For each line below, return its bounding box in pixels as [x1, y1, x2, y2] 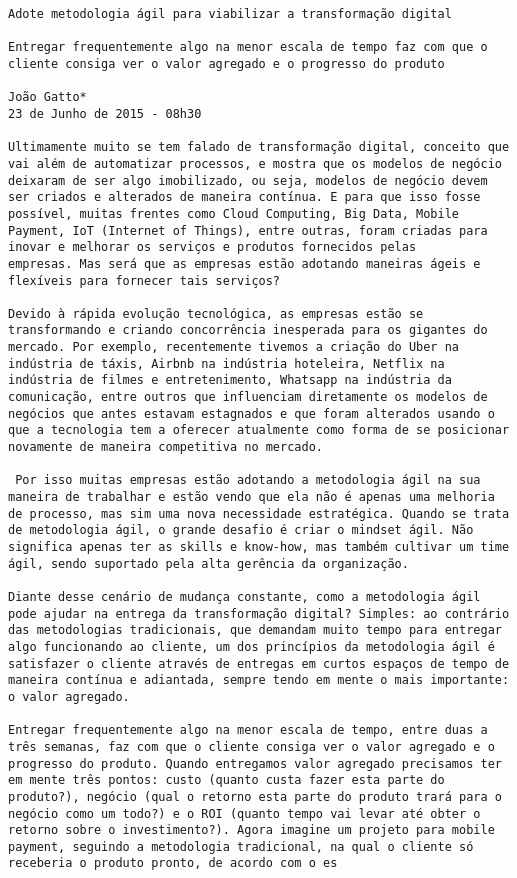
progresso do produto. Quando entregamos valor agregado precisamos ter [8, 756, 502, 771]
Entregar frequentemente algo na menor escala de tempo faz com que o [8, 40, 488, 55]
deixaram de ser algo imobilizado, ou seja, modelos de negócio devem [8, 173, 488, 188]
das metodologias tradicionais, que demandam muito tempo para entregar [8, 623, 502, 638]
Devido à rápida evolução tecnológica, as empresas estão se [8, 306, 424, 321]
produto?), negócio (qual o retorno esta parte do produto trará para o [8, 789, 502, 804]
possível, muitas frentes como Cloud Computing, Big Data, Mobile [8, 206, 460, 221]
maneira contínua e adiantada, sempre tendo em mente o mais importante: [8, 673, 510, 688]
